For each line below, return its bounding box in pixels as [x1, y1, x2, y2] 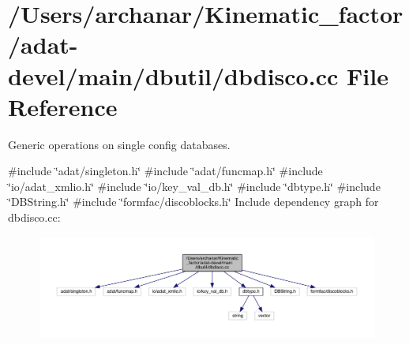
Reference [8, 90, 118, 122]
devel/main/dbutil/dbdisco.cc [8, 59, 339, 92]
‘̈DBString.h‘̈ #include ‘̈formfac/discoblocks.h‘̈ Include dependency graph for [8, 193, 379, 210]
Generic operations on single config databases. [8, 136, 231, 152]
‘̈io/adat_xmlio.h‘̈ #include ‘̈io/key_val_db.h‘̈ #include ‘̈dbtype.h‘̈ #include [8, 178, 381, 194]
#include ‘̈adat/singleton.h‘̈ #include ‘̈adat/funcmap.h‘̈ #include [8, 163, 323, 179]
